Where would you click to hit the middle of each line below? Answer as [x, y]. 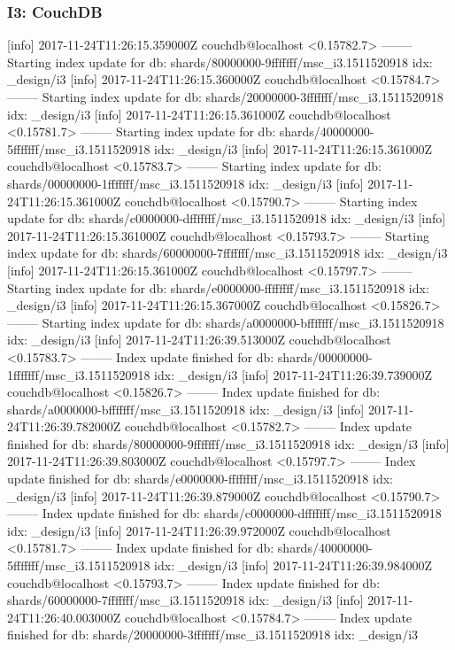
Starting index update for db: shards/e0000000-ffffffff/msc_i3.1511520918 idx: [218, 287]
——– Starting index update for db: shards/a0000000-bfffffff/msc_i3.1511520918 [226, 322]
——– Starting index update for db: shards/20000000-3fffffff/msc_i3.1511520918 [225, 97]
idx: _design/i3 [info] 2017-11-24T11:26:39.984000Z [293, 565]
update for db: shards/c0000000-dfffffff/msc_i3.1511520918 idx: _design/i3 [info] [227, 218]
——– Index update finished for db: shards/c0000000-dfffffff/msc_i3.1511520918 [224, 513]
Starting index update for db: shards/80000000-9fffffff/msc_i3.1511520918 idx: [220, 62]
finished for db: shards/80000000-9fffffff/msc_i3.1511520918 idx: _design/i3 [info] [228, 443]
